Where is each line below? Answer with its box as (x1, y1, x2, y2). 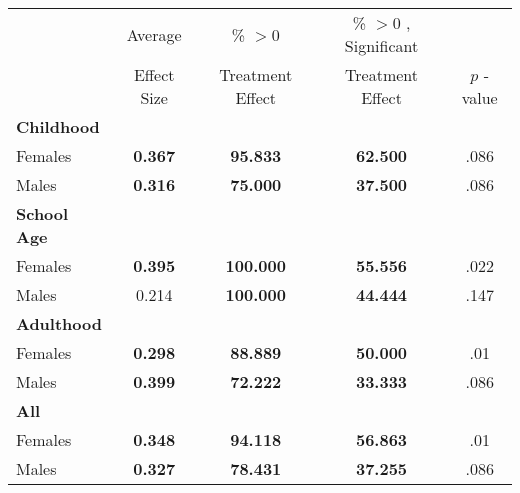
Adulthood (16, 312, 102, 335)
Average (126, 22, 182, 46)
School (16, 202, 69, 225)
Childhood (16, 115, 100, 138)
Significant (344, 34, 419, 57)
